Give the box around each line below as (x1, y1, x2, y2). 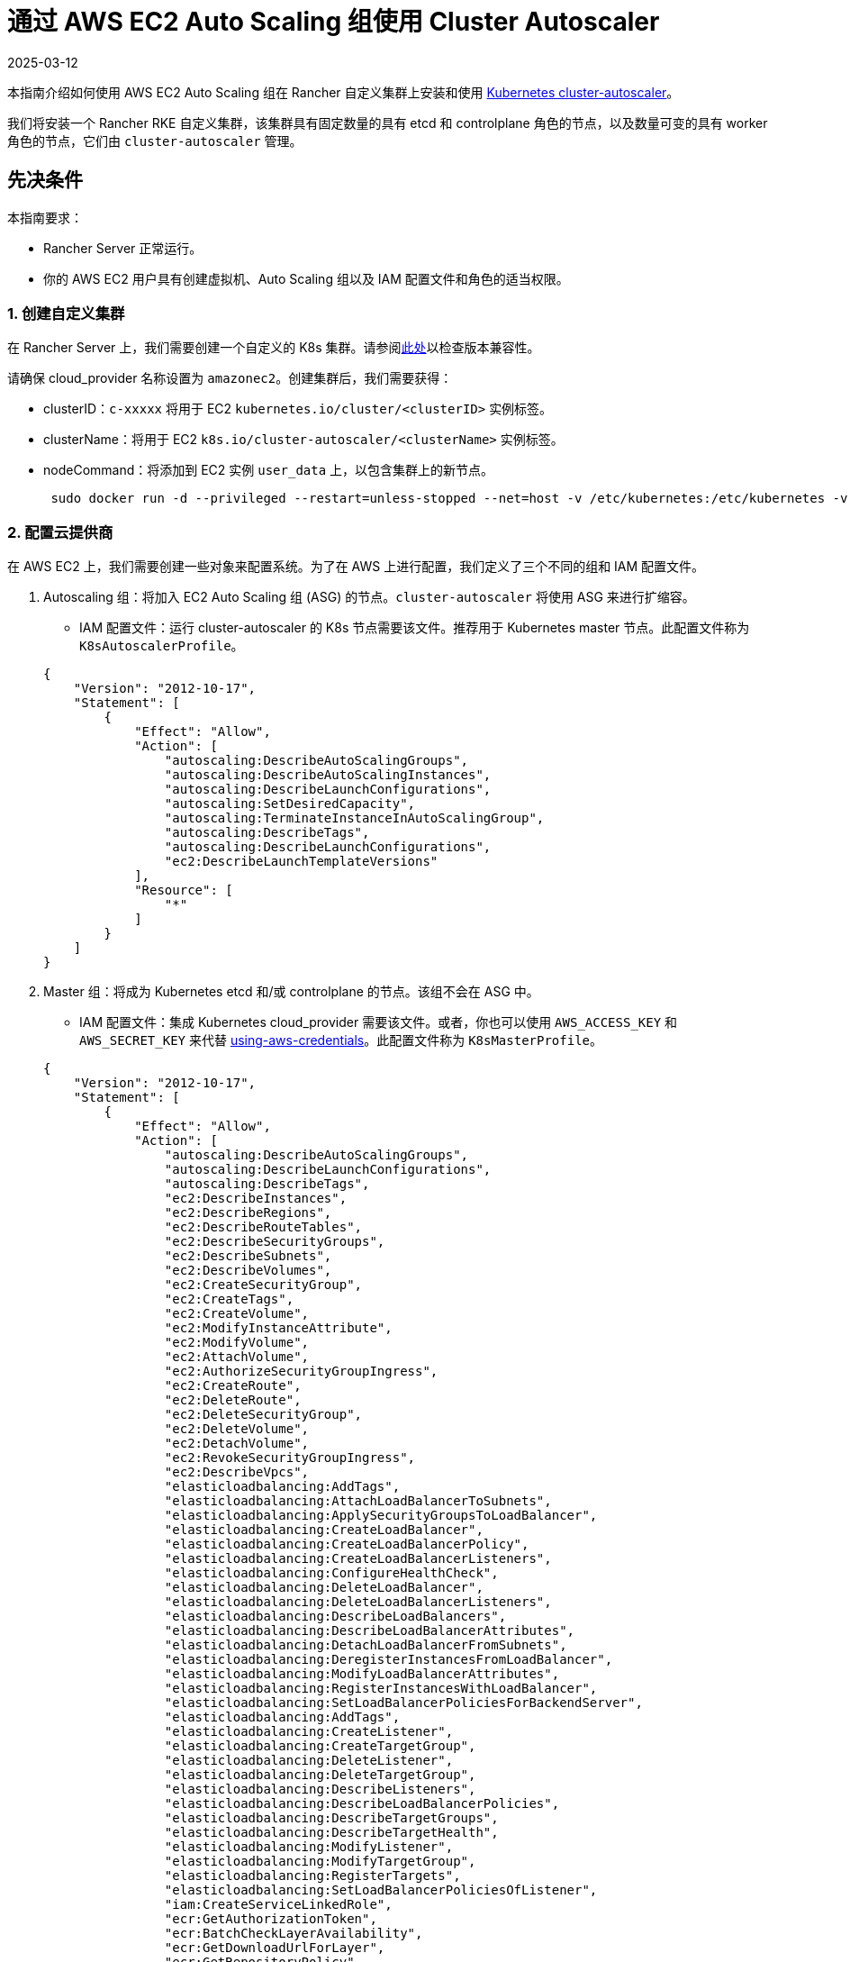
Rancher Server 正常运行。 (43, 240, 203, 256)
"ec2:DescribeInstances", (164, 1191, 348, 1206)
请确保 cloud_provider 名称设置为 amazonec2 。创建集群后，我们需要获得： (7, 370, 453, 386)
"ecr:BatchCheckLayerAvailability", (164, 1926, 423, 1941)
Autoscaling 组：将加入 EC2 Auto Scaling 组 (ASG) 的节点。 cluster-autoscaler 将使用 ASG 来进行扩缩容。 (43, 589, 695, 605)
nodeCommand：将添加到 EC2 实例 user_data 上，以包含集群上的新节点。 (43, 462, 494, 478)
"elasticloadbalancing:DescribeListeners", (164, 1782, 476, 1797)
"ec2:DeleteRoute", (164, 1393, 302, 1408)
